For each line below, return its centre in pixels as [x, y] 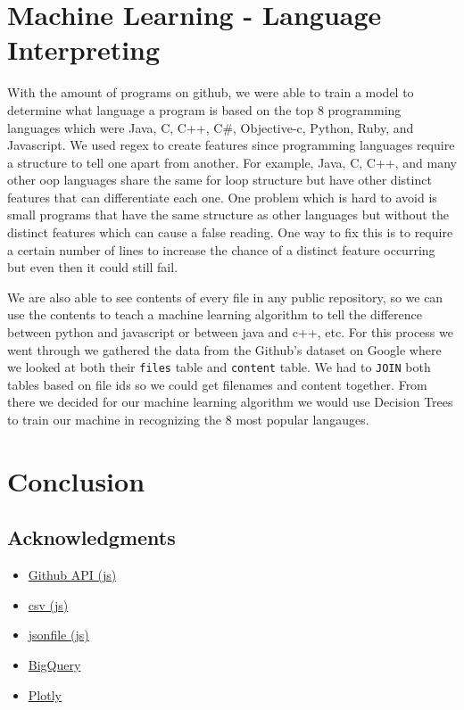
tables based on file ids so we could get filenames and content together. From [217, 384]
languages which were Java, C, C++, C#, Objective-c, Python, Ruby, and [211, 127]
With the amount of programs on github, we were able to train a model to [211, 92]
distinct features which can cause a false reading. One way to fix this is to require [230, 232]
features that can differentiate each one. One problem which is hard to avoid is [222, 197]
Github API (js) [72, 575]
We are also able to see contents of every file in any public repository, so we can [225, 297]
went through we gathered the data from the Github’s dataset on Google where [224, 349]
